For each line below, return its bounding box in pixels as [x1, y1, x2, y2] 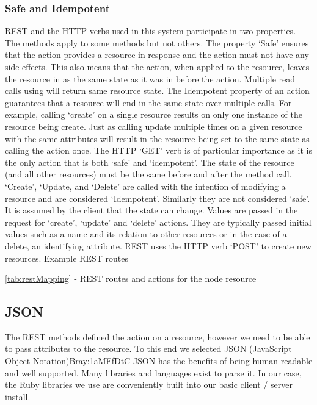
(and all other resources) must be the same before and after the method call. [5, 168, 292, 181]
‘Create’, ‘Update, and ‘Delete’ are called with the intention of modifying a [5, 179, 286, 192]
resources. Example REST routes [5, 251, 128, 264]
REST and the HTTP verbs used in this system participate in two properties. [5, 24, 296, 37]
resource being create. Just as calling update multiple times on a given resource [5, 120, 302, 132]
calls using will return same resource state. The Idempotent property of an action [5, 84, 310, 97]
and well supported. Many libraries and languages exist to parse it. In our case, [5, 366, 302, 379]
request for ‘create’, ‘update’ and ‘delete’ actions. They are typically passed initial [5, 215, 312, 228]
